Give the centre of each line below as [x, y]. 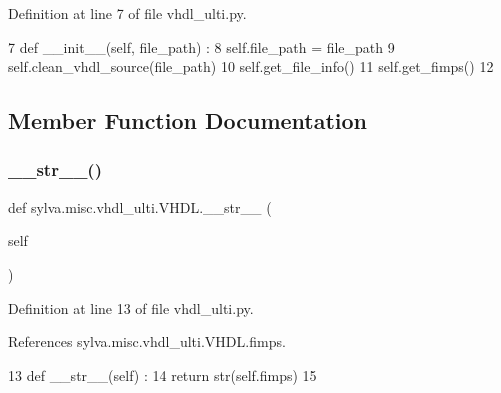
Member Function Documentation [188, 120]
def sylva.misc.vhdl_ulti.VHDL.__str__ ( [140, 206]
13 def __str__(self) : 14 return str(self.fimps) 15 [162, 374]
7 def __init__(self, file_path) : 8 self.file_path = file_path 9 [201, 46]
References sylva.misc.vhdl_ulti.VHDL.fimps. [147, 341]
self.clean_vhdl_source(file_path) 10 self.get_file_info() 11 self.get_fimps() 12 [251, 66]
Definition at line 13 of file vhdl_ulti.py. [131, 307]
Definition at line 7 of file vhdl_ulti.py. [127, 13]
